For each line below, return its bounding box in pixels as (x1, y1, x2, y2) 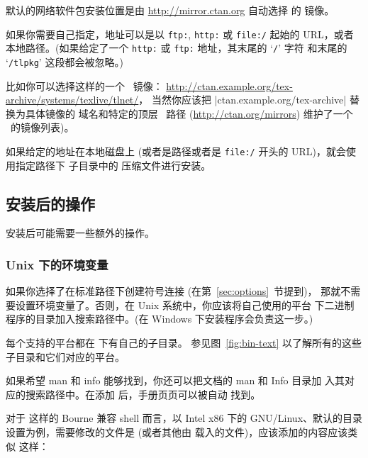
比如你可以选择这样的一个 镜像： (6, 78, 163, 93)
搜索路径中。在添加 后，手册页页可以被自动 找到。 (25, 386, 261, 401)
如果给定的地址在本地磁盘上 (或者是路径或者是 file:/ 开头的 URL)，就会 (6, 143, 347, 158)
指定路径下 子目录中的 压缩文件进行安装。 (15, 157, 211, 172)
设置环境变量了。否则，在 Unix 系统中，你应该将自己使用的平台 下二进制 (15, 297, 355, 312)
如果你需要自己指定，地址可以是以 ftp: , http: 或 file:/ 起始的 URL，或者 (6, 26, 354, 41)
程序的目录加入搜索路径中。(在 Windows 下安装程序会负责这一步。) (6, 311, 313, 326)
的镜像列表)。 (10, 120, 74, 135)
